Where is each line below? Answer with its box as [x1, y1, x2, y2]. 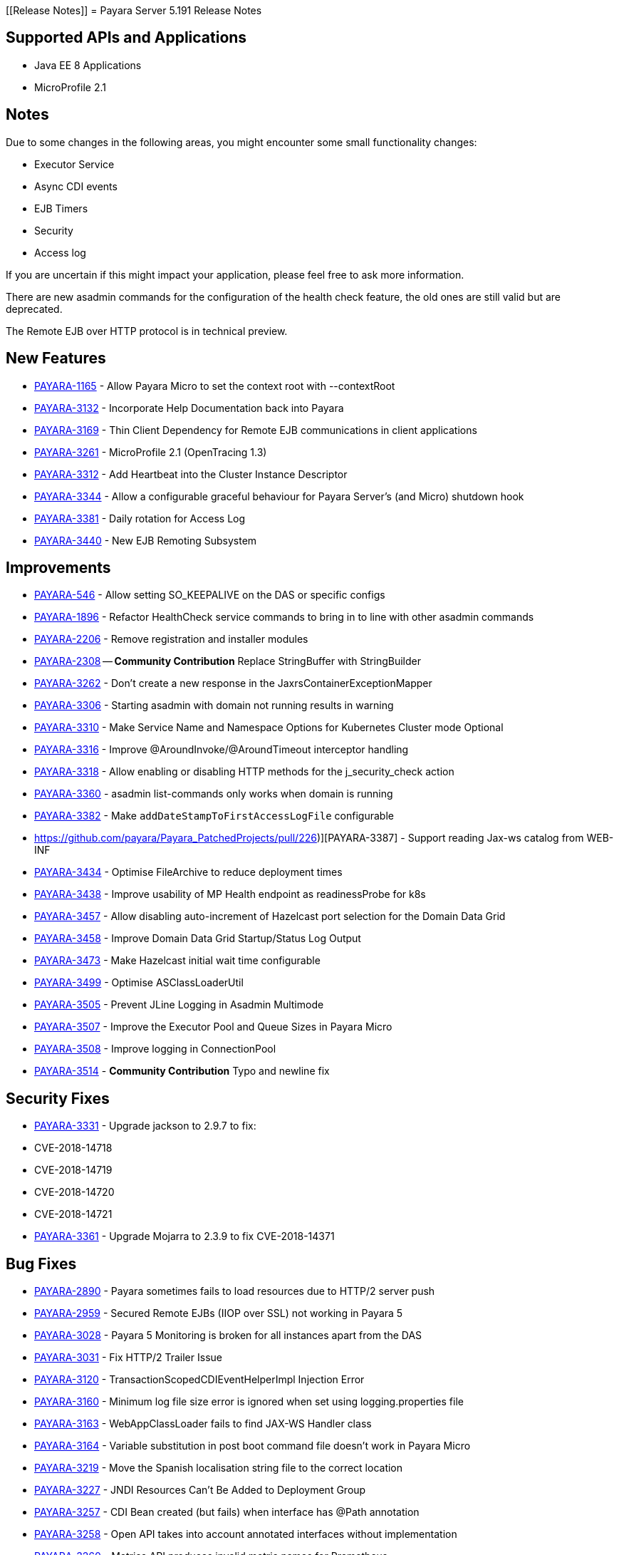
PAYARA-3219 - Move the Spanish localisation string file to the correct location [34, 1462, 403, 1474]
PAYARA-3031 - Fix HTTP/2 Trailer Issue [34, 1351, 222, 1364]
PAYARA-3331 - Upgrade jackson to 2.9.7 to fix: [34, 1120, 256, 1132]
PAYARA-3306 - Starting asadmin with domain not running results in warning [34, 699, 394, 712]
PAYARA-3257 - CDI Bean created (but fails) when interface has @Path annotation [34, 1506, 420, 1519]
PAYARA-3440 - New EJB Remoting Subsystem [34, 534, 257, 547]
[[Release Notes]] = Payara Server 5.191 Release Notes [6, 4, 262, 16]
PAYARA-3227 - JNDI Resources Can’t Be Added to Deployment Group [34, 1484, 366, 1497]
